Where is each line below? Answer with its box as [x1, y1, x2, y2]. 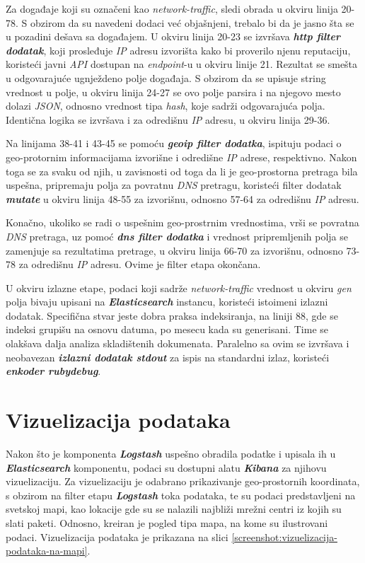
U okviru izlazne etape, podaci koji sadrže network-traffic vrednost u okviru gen [6, 280, 352, 295]
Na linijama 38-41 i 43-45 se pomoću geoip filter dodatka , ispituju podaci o [6, 136, 342, 151]
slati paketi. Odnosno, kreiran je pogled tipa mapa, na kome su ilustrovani [6, 515, 328, 530]
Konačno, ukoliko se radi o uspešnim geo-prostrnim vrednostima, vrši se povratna [6, 215, 359, 230]
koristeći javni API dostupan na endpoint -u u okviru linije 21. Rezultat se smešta [6, 57, 358, 71]
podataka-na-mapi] [6, 543, 88, 558]
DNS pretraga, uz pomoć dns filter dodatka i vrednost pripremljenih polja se [6, 228, 348, 243]
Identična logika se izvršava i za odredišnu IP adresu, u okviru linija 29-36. [6, 112, 330, 127]
